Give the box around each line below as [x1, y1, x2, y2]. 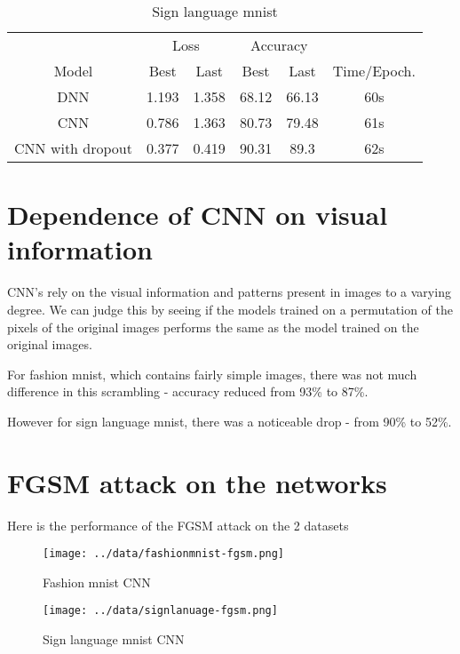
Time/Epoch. [332, 60, 416, 81]
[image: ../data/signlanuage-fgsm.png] [43, 604, 278, 618]
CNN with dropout [14, 138, 132, 158]
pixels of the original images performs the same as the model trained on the [7, 317, 419, 336]
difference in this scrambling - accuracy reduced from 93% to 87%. [7, 382, 369, 401]
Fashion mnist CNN [43, 572, 151, 591]
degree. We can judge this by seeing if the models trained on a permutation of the [7, 299, 454, 318]
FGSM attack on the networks [7, 464, 387, 500]
